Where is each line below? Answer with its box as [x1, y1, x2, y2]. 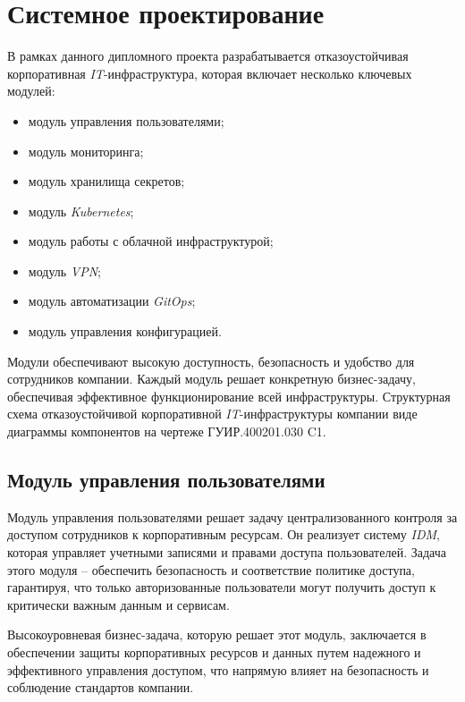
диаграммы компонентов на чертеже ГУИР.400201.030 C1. [7, 422, 326, 441]
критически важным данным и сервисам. [7, 595, 230, 613]
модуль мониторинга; [28, 141, 144, 160]
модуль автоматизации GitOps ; [28, 292, 196, 310]
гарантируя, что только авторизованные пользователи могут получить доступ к [7, 578, 436, 596]
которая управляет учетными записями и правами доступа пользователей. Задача [7, 543, 446, 562]
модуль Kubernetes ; [28, 201, 134, 220]
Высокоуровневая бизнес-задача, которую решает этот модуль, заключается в [7, 625, 427, 644]
